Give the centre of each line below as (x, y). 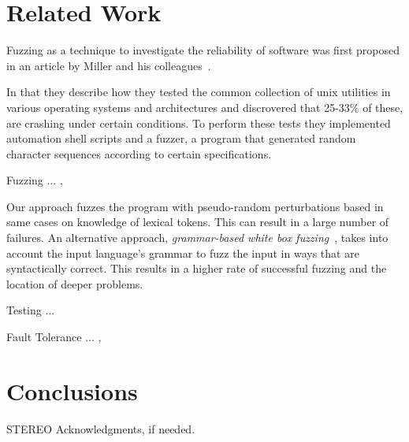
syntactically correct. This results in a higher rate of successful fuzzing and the (197, 268)
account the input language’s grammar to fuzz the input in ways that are (183, 253)
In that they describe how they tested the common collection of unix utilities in (199, 92)
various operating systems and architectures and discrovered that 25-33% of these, (205, 107)
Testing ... (31, 310)
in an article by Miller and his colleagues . (109, 65)
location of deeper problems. (75, 283)
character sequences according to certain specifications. (139, 153)
